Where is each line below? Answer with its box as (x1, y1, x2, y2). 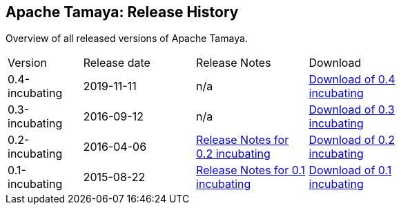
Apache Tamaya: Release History (6, 3, 239, 21)
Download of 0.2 (309, 133, 395, 147)
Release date (83, 56, 150, 70)
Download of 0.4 (309, 72, 395, 87)
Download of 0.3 (309, 103, 395, 117)
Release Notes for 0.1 (196, 163, 306, 178)
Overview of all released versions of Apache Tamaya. (6, 32, 248, 45)
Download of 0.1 (309, 163, 392, 178)
